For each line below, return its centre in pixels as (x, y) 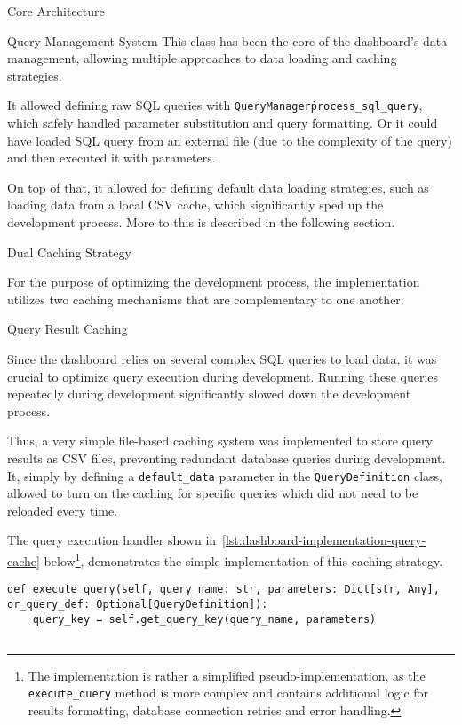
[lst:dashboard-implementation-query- (324, 540)
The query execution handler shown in (112, 540)
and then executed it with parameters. (112, 158)
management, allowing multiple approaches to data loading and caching (202, 58)
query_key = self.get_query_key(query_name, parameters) (204, 619)
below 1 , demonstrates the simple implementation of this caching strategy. (243, 559)
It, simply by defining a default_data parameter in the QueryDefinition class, (225, 475)
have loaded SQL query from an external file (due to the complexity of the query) (230, 140)
